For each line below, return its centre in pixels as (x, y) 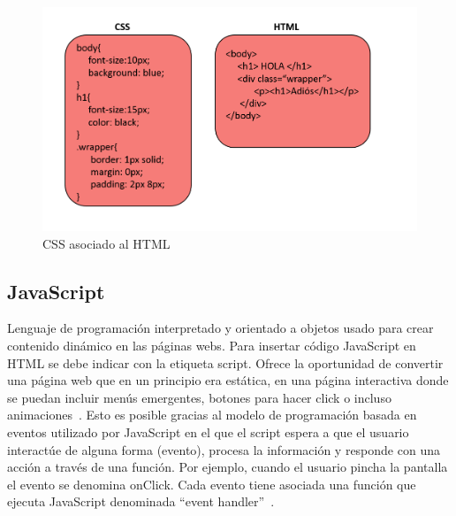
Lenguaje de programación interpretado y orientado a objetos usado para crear (220, 328)
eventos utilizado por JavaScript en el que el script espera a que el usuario (208, 432)
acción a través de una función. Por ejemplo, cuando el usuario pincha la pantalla (228, 467)
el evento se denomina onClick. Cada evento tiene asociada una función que (212, 484)
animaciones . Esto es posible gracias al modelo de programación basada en (212, 415)
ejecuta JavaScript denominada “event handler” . (141, 501)
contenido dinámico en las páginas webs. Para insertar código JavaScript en (212, 346)
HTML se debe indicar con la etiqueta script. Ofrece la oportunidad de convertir (225, 362)
